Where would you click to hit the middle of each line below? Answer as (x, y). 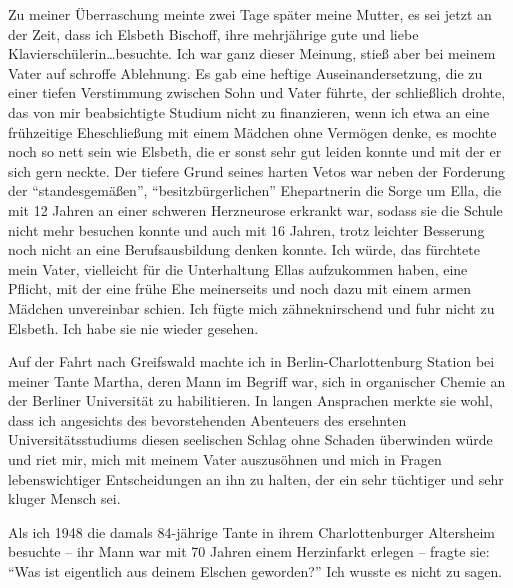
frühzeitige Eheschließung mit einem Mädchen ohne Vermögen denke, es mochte (252, 131)
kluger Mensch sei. (64, 498)
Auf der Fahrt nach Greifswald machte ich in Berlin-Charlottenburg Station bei (251, 361)
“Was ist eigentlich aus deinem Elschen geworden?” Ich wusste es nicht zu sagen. (255, 571)
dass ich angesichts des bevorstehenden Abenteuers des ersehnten (207, 419)
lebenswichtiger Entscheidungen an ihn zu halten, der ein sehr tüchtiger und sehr (256, 478)
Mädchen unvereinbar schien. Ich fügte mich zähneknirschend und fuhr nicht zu (251, 307)
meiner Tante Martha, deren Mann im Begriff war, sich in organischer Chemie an (257, 380)
